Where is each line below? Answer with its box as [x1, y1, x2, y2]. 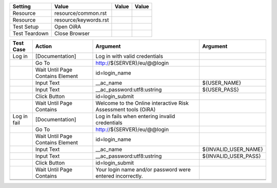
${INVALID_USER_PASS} [202, 153, 261, 159]
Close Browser [54, 30, 90, 37]
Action [35, 43, 52, 50]
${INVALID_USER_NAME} [202, 146, 264, 153]
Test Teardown [12, 30, 49, 37]
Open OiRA [54, 23, 82, 30]
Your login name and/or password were [95, 166, 191, 173]
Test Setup [12, 23, 39, 30]
